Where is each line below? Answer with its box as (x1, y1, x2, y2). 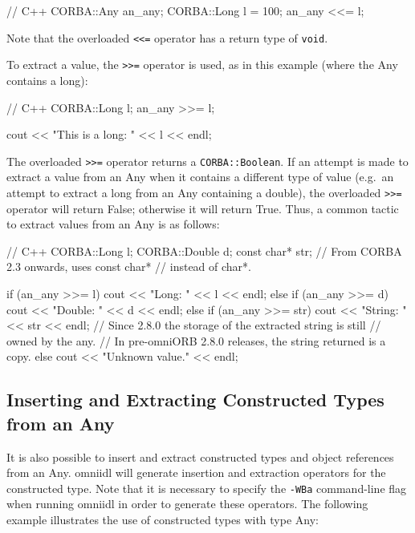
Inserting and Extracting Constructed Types (6, 387, 384, 412)
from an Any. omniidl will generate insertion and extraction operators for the (6, 464, 386, 481)
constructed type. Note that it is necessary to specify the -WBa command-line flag (6, 479, 407, 496)
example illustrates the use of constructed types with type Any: (6, 511, 319, 527)
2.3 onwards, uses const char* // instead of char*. (6, 258, 251, 275)
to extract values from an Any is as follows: (6, 216, 220, 232)
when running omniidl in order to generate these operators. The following (6, 495, 368, 512)
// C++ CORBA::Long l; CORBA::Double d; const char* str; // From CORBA (6, 242, 402, 259)
